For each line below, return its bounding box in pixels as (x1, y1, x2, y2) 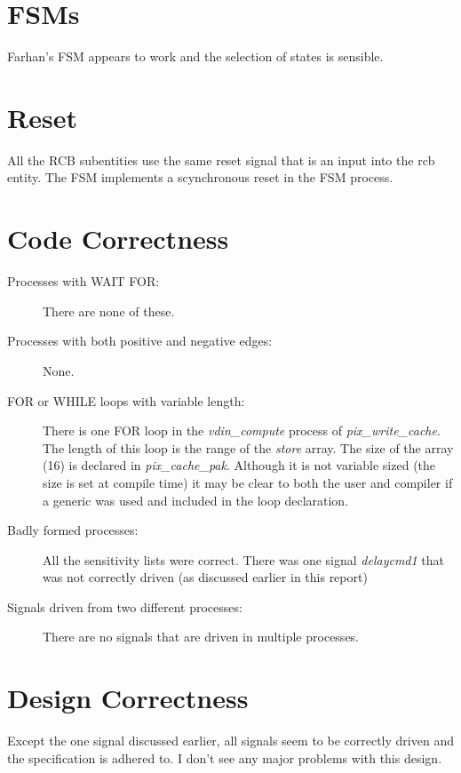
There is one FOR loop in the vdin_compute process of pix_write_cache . (43, 421, 441, 440)
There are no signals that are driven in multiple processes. (43, 627, 360, 646)
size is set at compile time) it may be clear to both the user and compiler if (43, 473, 453, 491)
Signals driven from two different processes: (7, 597, 242, 616)
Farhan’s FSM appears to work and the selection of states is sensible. (7, 47, 384, 66)
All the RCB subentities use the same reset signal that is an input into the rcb (7, 150, 435, 169)
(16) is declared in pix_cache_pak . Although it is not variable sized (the (43, 456, 436, 474)
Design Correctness (7, 680, 249, 716)
